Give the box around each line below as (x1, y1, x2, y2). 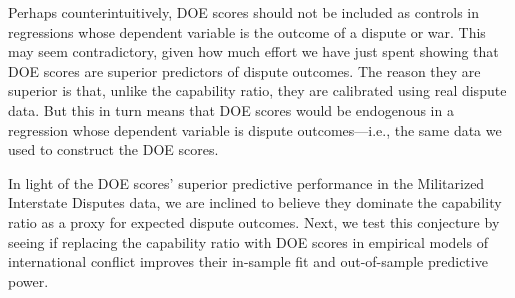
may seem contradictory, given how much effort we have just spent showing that (8, 41, 499, 62)
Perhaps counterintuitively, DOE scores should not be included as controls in (8, 2, 480, 22)
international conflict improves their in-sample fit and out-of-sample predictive (8, 251, 488, 272)
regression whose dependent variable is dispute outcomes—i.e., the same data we (8, 119, 502, 140)
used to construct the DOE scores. (8, 139, 219, 160)
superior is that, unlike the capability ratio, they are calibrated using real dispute (8, 80, 507, 101)
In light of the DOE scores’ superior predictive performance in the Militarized (8, 172, 485, 193)
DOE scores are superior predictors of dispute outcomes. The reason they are (8, 60, 481, 81)
